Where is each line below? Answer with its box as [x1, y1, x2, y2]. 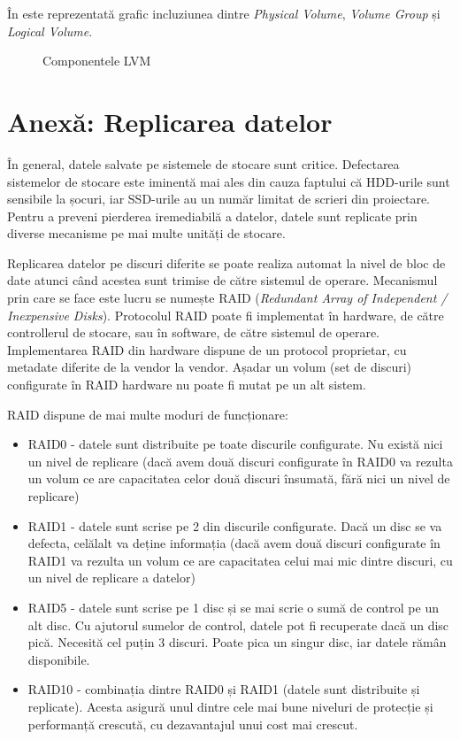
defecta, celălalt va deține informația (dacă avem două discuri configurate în [27, 534, 441, 552]
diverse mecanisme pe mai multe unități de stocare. [7, 224, 286, 243]
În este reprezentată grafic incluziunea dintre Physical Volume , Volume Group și [7, 4, 441, 22]
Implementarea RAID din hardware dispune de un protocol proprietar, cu [7, 340, 407, 358]
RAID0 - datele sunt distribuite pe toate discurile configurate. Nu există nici [27, 435, 443, 453]
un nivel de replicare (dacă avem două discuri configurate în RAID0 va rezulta [27, 451, 453, 470]
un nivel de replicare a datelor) [27, 568, 195, 587]
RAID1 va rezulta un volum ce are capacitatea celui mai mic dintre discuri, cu [27, 551, 453, 569]
